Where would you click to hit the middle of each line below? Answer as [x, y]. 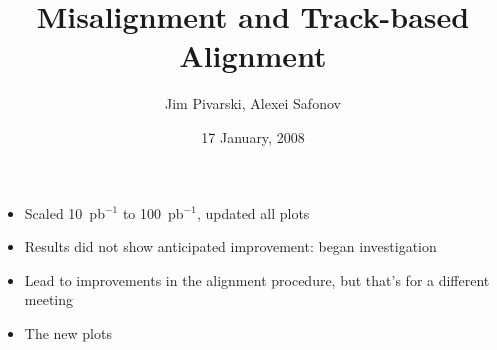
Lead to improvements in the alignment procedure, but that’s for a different [257, 279]
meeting [49, 299]
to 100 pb [153, 212]
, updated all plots [253, 212]
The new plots [68, 332]
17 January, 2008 [253, 136]
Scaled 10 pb [64, 212]
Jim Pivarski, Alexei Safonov [253, 103]
